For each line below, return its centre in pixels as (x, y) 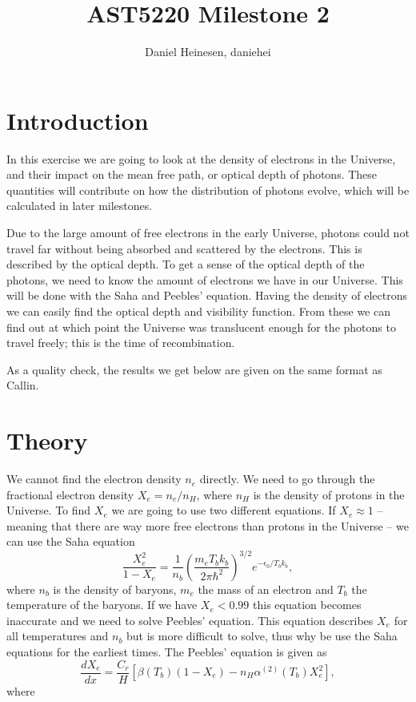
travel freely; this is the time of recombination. (121, 343)
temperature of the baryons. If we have (102, 605)
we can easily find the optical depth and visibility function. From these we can (198, 311)
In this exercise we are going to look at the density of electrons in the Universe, (201, 158)
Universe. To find (49, 510)
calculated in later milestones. (80, 206)
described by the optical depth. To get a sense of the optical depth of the (186, 264)
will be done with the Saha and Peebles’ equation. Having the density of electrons (207, 295)
